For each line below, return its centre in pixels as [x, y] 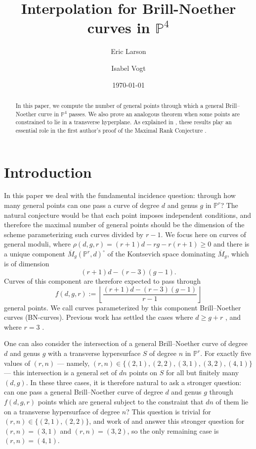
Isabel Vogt [128, 68]
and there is [231, 244]
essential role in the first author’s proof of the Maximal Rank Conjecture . [111, 130]
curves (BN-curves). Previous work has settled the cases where [99, 317]
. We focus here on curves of [203, 234]
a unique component [35, 254]
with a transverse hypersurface [94, 353]
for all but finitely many [203, 373]
